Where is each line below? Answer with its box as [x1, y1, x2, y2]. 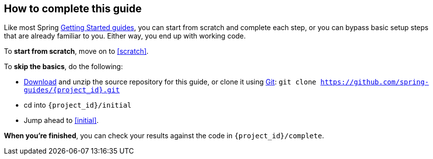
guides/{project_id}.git [24, 86, 120, 94]
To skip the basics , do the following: [4, 62, 123, 71]
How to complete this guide [4, 2, 142, 15]
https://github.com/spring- [320, 78, 429, 86]
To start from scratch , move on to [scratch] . [4, 47, 149, 56]
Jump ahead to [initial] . [24, 116, 99, 125]
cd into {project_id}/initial [24, 101, 132, 110]
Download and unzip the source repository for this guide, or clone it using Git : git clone [24, 78, 317, 86]
